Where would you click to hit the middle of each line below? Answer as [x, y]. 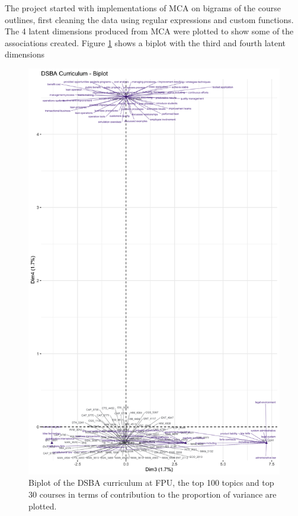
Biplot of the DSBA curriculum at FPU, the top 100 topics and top [151, 483]
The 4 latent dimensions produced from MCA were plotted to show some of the [149, 31]
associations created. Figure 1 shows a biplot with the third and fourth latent [145, 42]
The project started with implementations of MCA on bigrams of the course [143, 8]
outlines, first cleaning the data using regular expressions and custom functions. [149, 19]
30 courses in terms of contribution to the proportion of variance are [153, 494]
